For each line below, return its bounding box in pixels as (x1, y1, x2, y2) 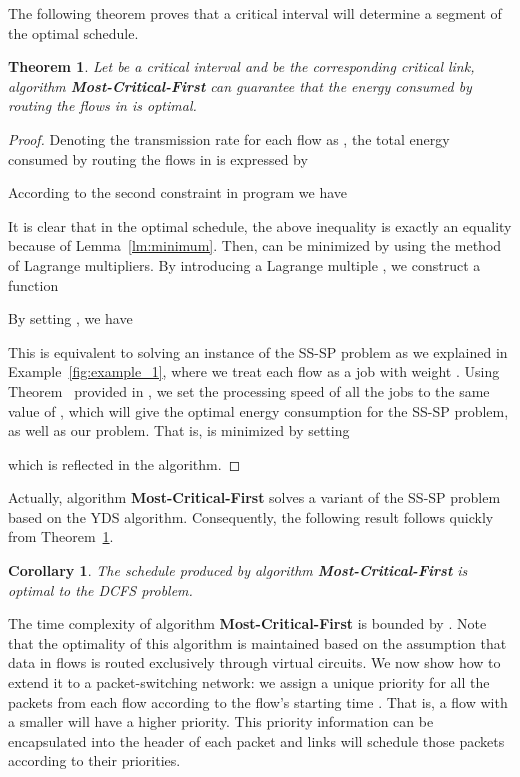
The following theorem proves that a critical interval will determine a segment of (8, 3, 502, 23)
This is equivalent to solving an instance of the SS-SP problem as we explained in (8, 341, 508, 362)
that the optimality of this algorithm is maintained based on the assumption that (8, 632, 507, 653)
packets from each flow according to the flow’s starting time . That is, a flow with (8, 691, 508, 712)
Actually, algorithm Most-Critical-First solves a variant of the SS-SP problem (8, 487, 501, 508)
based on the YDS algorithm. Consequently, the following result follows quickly (8, 506, 494, 527)
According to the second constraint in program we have (8, 182, 348, 203)
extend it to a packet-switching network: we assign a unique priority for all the (8, 672, 490, 693)
